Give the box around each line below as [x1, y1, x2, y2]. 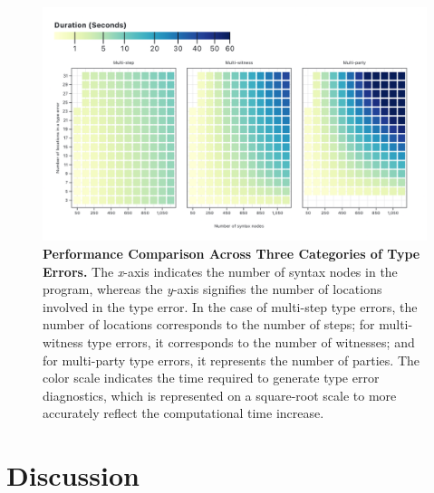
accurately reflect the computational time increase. [43, 403, 324, 422]
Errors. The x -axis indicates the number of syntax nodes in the [43, 261, 398, 280]
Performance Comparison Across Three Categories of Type [43, 243, 420, 262]
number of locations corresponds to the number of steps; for [43, 315, 375, 334]
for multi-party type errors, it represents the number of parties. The [43, 350, 420, 369]
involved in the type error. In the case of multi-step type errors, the [43, 297, 418, 316]
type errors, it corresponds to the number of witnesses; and [87, 332, 415, 351]
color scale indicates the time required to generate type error [43, 368, 380, 387]
